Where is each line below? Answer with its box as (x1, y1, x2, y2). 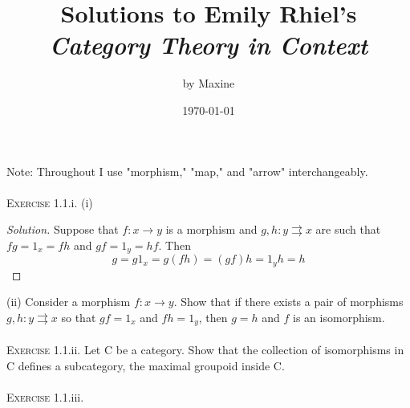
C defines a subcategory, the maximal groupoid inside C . (6, 357, 285, 373)
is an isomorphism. (293, 308, 385, 325)
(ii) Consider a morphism (6, 293, 131, 310)
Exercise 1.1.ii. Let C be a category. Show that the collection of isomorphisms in (6, 341, 404, 358)
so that (61, 308, 96, 325)
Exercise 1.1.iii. (6, 388, 84, 405)
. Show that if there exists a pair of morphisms (173, 293, 404, 310)
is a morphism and (165, 221, 258, 238)
